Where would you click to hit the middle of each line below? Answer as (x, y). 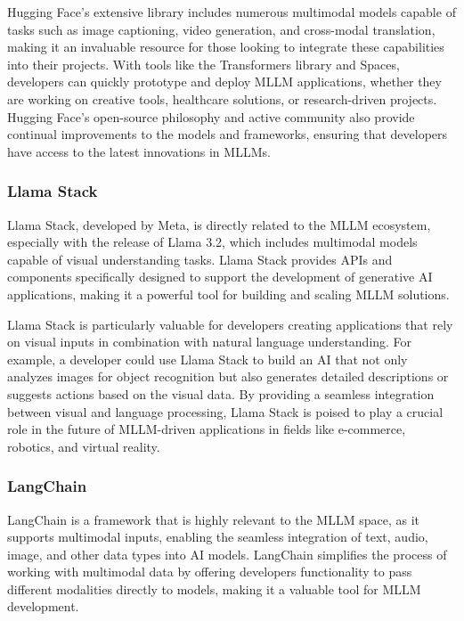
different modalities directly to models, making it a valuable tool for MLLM (214, 588)
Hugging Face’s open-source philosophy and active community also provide (211, 116)
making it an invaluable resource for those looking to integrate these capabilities (226, 47)
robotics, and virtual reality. (84, 446)
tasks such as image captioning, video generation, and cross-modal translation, (221, 29)
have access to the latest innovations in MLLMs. (139, 151)
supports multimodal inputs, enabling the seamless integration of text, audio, (218, 537)
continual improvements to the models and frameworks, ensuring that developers (228, 134)
